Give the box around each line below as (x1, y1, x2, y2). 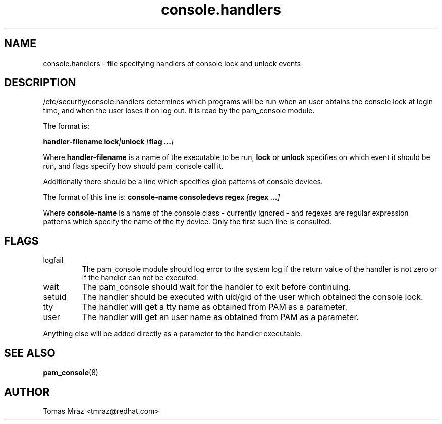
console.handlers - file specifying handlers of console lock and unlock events (43, 59, 301, 68)
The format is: (43, 122, 89, 131)
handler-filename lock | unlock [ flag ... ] (43, 137, 174, 146)
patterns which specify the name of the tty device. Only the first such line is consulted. (43, 217, 332, 226)
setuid (43, 292, 67, 302)
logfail (43, 256, 64, 265)
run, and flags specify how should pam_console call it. (43, 162, 224, 171)
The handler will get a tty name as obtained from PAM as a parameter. (82, 302, 348, 312)
